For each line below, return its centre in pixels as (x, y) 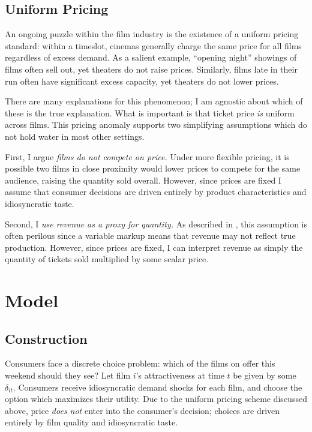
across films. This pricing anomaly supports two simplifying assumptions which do (156, 124)
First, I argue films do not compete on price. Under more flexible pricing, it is (147, 156)
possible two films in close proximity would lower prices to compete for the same (153, 168)
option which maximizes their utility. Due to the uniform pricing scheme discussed (156, 399)
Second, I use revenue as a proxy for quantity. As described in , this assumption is (156, 223)
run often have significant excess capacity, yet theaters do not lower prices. (142, 81)
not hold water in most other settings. (75, 136)
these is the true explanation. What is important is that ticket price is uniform (150, 112)
